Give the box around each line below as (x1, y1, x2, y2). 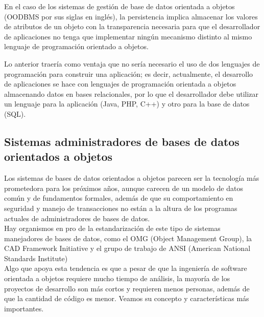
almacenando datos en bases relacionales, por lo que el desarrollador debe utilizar (4, 88, 259, 99)
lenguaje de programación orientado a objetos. (4, 41, 149, 52)
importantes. (4, 303, 44, 313)
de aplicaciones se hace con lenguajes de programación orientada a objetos (4, 78, 236, 89)
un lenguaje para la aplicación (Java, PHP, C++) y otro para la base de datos (4, 98, 250, 109)
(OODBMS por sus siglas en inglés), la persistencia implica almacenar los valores (4, 11, 258, 22)
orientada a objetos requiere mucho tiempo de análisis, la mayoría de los (4, 273, 230, 284)
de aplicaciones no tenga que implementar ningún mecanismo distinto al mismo (4, 31, 252, 41)
